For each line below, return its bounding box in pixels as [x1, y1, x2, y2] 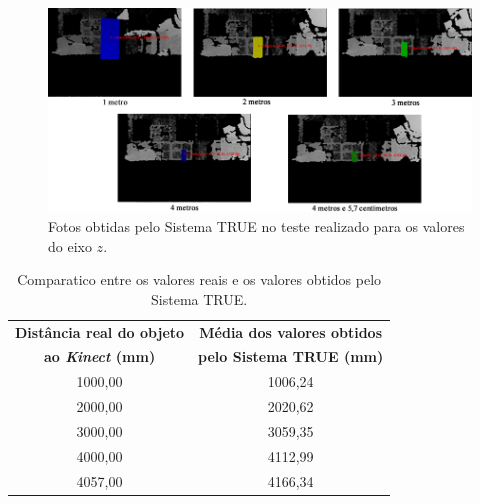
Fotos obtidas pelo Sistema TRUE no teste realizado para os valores [48, 216, 465, 236]
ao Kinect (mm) [43, 346, 156, 367]
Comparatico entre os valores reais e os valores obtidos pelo [17, 269, 382, 290]
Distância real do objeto [15, 321, 185, 342]
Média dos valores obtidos [199, 321, 383, 342]
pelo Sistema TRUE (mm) [198, 346, 384, 367]
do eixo [48, 235, 92, 256]
